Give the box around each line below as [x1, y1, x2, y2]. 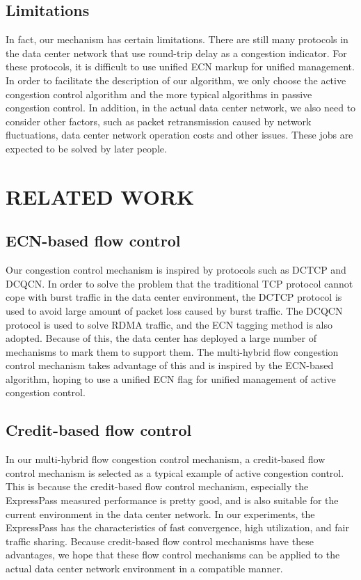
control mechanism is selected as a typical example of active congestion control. [6, 465, 344, 480]
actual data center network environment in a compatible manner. [6, 561, 283, 576]
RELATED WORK [6, 182, 195, 210]
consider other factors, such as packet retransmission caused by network [6, 113, 312, 128]
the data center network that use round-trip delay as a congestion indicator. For [6, 45, 347, 60]
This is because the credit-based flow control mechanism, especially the [6, 479, 309, 494]
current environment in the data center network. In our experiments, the [6, 506, 315, 521]
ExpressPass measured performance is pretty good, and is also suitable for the [6, 493, 339, 508]
